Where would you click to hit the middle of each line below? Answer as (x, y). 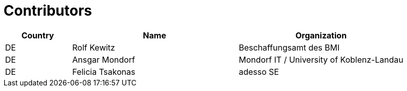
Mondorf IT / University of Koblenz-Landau (321, 59)
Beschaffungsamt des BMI (289, 47)
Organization (321, 35)
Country (38, 35)
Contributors (48, 11)
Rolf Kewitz (94, 47)
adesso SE (259, 72)
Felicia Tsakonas (104, 72)
